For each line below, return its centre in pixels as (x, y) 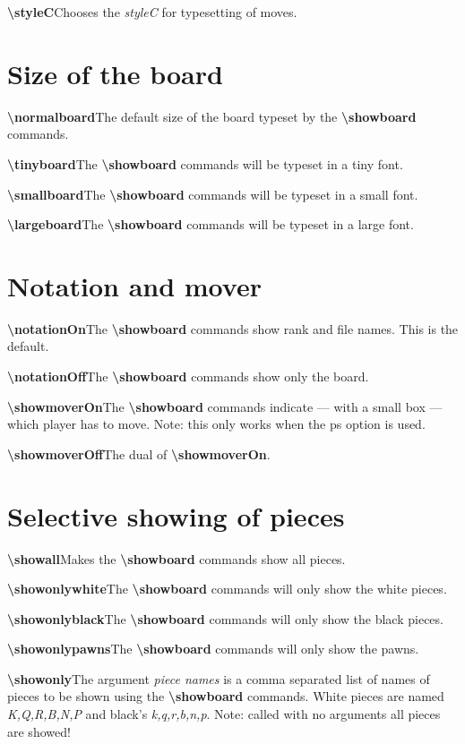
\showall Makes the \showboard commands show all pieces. (177, 558)
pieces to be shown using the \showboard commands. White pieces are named (226, 696)
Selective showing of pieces (176, 515)
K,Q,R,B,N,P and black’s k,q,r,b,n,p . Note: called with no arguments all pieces (224, 714)
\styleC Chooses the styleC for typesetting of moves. (152, 12)
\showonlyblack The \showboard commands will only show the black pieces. (225, 618)
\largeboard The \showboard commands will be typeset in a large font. (211, 224)
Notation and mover (134, 285)
